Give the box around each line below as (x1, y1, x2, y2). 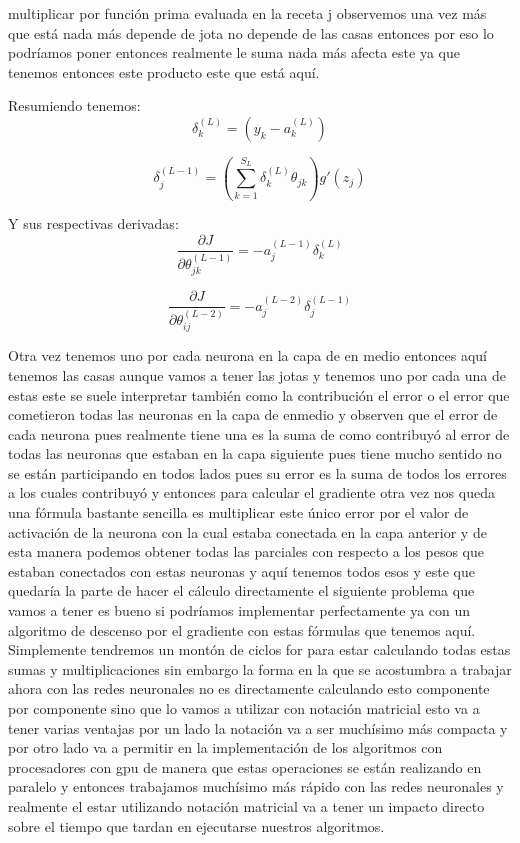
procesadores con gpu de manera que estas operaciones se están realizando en (8, 756, 482, 777)
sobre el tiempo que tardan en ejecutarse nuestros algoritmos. (8, 815, 385, 836)
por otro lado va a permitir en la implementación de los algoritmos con (8, 737, 443, 758)
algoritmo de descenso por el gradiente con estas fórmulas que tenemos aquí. (8, 619, 476, 640)
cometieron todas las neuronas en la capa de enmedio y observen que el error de (8, 404, 498, 425)
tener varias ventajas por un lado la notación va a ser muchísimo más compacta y (8, 717, 508, 738)
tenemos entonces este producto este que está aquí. (8, 61, 320, 82)
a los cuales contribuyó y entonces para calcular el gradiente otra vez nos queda (8, 482, 495, 503)
